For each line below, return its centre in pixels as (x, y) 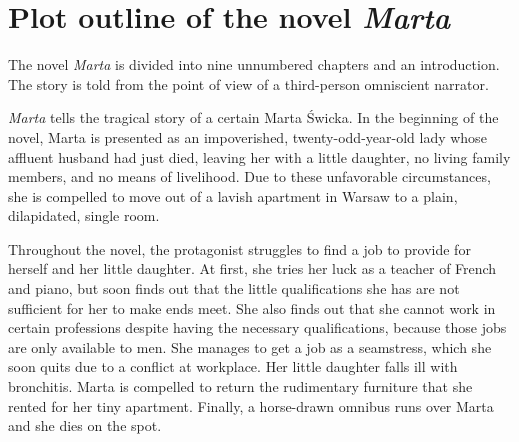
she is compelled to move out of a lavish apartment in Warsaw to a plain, (233, 195)
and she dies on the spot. (85, 425)
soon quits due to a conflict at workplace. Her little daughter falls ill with (233, 366)
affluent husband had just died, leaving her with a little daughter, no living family (259, 156)
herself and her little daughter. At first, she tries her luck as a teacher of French (252, 268)
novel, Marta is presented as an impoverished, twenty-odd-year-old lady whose (247, 136)
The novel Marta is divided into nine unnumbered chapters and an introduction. (254, 64)
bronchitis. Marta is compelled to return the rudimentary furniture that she (240, 386)
